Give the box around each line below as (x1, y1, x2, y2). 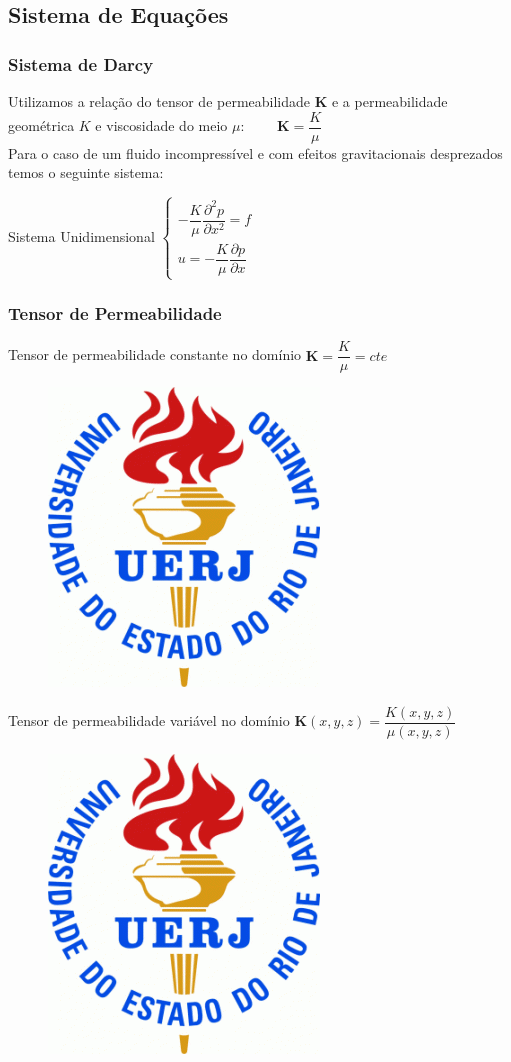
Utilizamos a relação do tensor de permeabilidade (8, 91, 311, 111)
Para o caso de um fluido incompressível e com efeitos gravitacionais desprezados (8, 142, 503, 163)
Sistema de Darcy (8, 51, 154, 76)
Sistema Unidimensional (8, 225, 155, 246)
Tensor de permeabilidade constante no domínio (8, 344, 302, 365)
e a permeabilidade (331, 91, 448, 111)
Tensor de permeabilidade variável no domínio (8, 710, 290, 731)
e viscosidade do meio (95, 115, 228, 136)
